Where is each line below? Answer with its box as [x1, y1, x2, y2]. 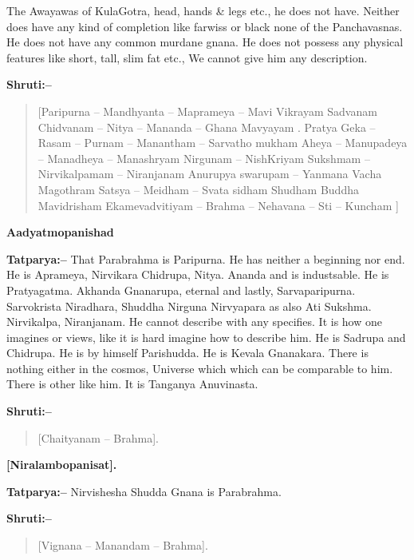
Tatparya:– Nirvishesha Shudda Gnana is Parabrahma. [6, 483, 282, 499]
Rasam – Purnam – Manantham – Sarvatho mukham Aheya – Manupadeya [37, 134, 408, 151]
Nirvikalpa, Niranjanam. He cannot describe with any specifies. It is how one [6, 313, 382, 330]
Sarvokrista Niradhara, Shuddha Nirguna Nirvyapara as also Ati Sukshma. [6, 297, 372, 314]
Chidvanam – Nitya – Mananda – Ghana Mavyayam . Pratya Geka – [37, 118, 376, 135]
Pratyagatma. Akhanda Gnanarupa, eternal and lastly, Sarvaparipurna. [6, 281, 356, 298]
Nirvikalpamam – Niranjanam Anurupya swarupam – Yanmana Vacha [37, 165, 382, 182]
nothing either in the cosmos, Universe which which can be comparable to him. [6, 359, 393, 376]
